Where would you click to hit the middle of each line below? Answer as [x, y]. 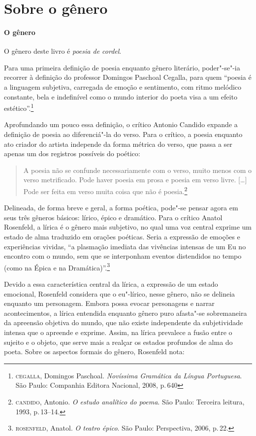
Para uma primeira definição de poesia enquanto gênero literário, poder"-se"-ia [122, 67]
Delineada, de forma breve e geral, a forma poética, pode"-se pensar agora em [121, 208]
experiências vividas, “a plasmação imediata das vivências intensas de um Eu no [125, 246]
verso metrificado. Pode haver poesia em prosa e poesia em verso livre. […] [135, 180]
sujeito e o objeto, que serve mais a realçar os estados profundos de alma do [118, 342]
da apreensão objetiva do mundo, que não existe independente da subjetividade [124, 322]
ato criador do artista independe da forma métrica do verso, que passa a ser [118, 144]
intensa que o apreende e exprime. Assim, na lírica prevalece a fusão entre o [118, 332]
